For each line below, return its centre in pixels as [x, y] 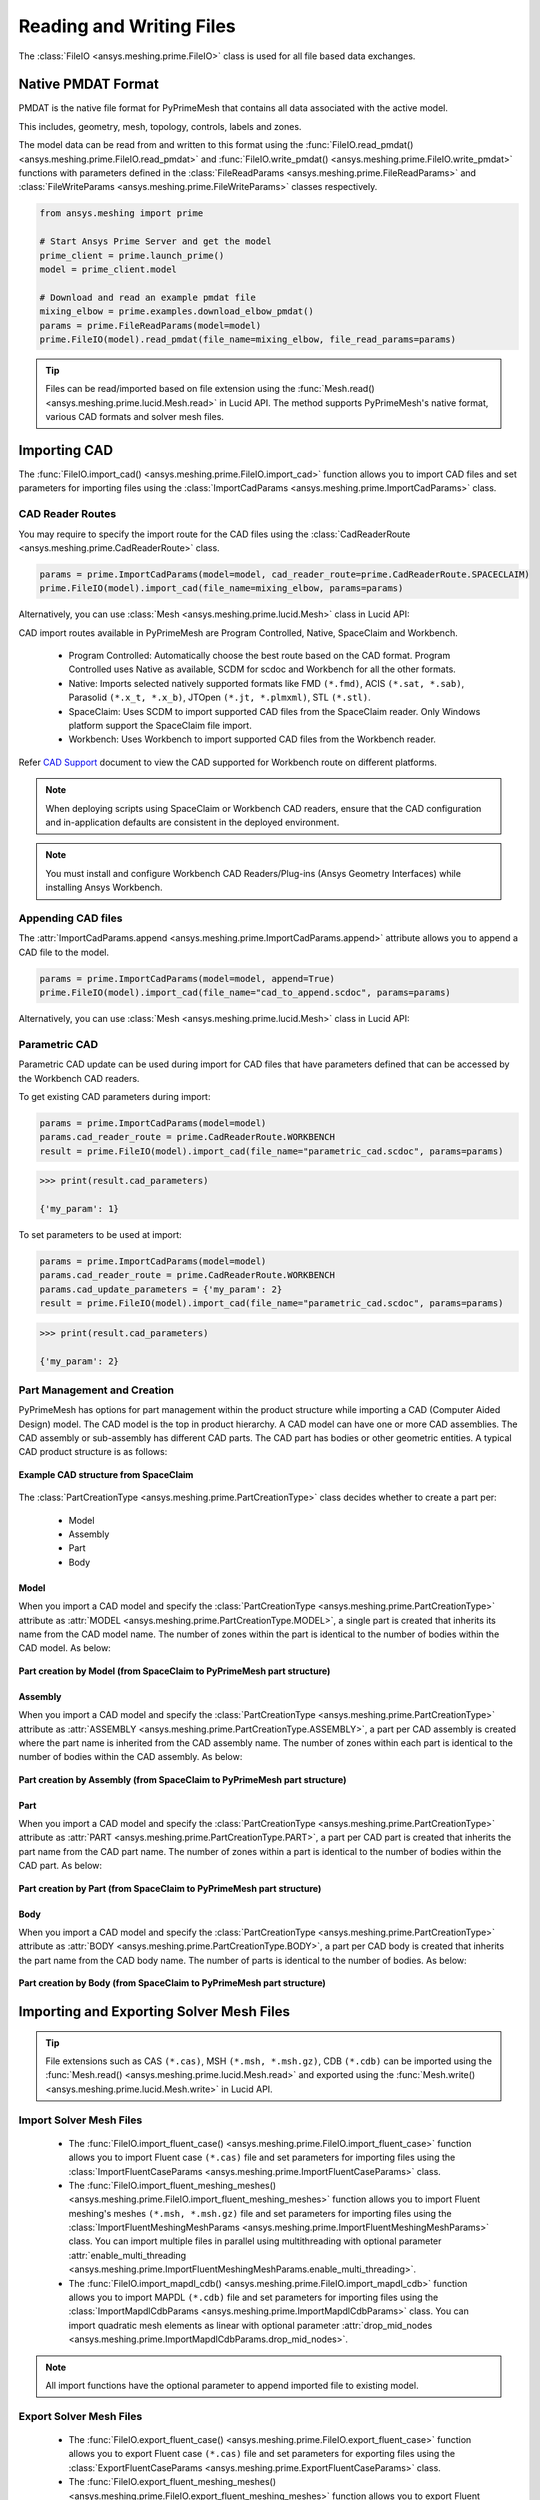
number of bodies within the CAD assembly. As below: [130, 1757]
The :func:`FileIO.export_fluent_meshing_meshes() [172, 2482]
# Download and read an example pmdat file [148, 297]
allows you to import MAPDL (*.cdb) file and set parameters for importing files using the [253, 2297]
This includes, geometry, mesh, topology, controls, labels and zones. [160, 126]
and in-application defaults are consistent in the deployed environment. [192, 822]
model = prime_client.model [108, 269]
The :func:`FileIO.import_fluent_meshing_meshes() [172, 2185]
